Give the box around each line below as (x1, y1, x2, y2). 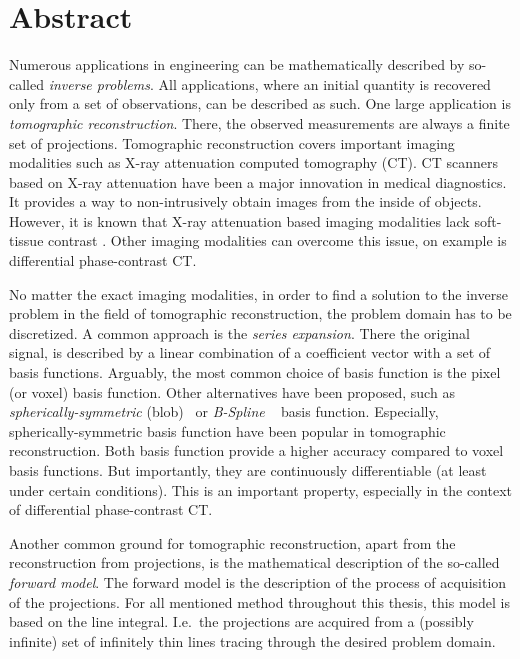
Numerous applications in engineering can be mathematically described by (9, 54, 465, 75)
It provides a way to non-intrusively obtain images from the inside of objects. (9, 191, 482, 212)
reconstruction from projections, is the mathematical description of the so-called (9, 552, 500, 573)
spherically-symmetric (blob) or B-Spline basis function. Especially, (9, 401, 439, 422)
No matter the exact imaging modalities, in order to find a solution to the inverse (9, 283, 508, 304)
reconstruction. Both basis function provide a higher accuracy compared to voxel (9, 440, 504, 461)
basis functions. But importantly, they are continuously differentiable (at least (9, 460, 487, 480)
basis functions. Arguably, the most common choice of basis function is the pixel (9, 362, 501, 383)
